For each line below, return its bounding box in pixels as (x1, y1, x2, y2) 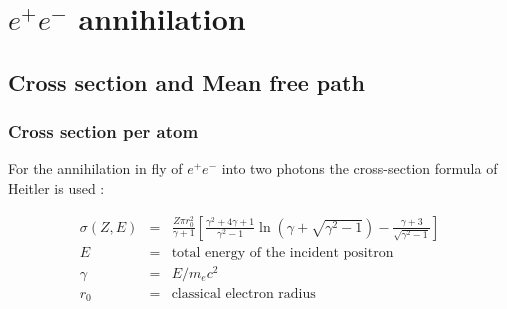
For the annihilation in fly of (8, 158, 183, 179)
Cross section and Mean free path (8, 66, 365, 97)
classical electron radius (171, 286, 316, 301)
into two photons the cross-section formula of (221, 158, 498, 179)
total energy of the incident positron (171, 245, 394, 260)
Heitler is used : (8, 177, 105, 198)
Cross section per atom (8, 119, 199, 144)
